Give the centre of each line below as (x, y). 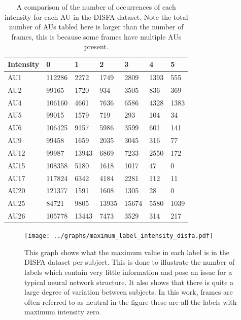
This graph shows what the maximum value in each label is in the (127, 252)
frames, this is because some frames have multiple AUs (96, 36)
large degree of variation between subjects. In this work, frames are (129, 292)
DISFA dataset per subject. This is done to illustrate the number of (130, 262)
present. (96, 46)
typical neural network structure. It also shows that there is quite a (129, 282)
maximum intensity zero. (63, 312)
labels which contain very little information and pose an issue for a (128, 272)
